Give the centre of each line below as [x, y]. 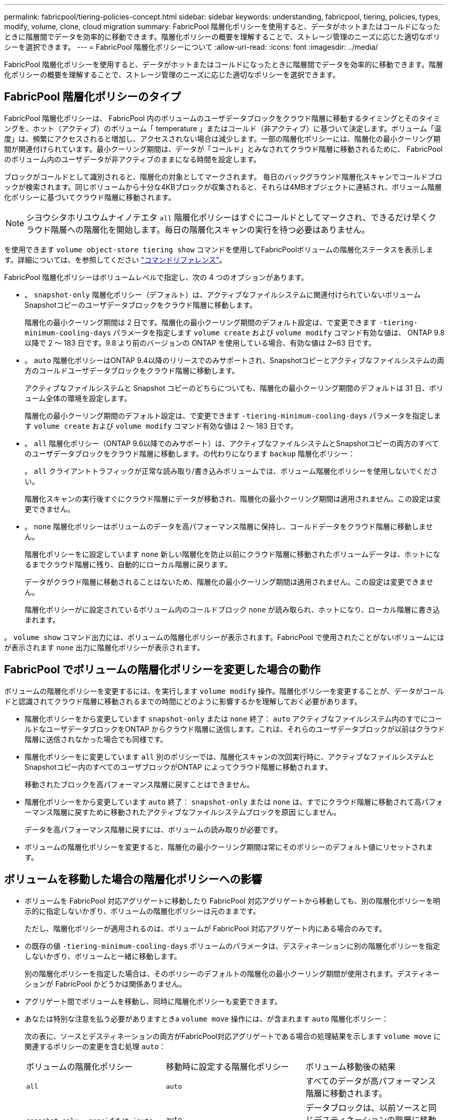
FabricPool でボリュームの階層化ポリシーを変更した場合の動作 [162, 670]
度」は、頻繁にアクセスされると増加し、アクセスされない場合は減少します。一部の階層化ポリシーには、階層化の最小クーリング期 [222, 138]
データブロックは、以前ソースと [367, 1107]
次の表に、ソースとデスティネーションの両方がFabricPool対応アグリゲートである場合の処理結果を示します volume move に [233, 1036]
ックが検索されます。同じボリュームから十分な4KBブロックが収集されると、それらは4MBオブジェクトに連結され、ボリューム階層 [223, 187]
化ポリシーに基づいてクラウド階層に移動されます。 [90, 197]
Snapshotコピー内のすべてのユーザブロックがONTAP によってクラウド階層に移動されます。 [178, 767]
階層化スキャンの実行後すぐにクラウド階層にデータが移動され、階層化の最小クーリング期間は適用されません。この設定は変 [233, 498]
